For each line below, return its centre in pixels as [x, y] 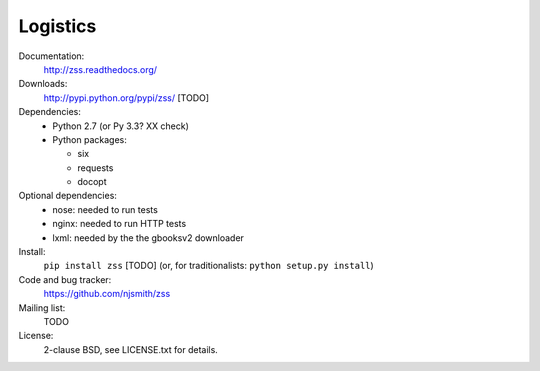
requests [95, 167]
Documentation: [51, 56]
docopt [92, 182]
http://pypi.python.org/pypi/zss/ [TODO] [126, 97]
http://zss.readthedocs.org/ [100, 69]
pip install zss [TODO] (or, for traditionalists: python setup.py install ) [208, 266]
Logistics [57, 26]
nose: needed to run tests [105, 209]
